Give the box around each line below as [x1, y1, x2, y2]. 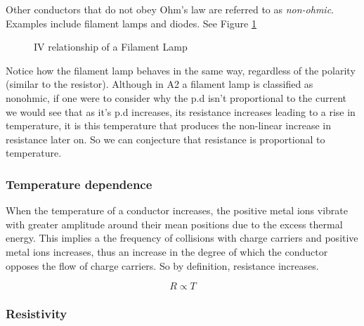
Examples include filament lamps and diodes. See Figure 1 [6, 15, 256, 30]
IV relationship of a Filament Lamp [34, 39, 188, 54]
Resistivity [6, 305, 67, 322]
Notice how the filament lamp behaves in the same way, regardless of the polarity [6, 63, 356, 77]
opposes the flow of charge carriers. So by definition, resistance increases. [6, 258, 319, 273]
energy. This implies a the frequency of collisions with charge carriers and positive [6, 230, 358, 245]
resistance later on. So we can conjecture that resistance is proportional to [6, 131, 325, 146]
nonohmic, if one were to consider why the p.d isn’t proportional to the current [6, 90, 346, 105]
